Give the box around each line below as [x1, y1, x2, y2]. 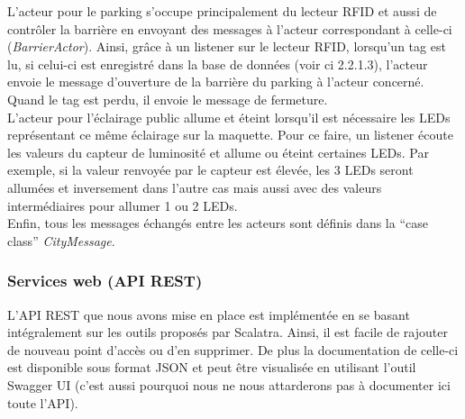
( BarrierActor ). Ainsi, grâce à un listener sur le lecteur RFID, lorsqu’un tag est [7, 37, 446, 56]
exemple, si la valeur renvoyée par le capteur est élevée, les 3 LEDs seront [7, 160, 414, 179]
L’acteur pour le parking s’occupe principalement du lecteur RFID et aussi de [7, 2, 437, 20]
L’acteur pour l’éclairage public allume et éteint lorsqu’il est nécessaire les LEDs [7, 107, 451, 126]
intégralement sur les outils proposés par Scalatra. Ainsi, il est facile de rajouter [7, 323, 448, 342]
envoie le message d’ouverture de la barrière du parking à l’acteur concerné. [7, 72, 424, 91]
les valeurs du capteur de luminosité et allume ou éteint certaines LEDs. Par [7, 142, 429, 161]
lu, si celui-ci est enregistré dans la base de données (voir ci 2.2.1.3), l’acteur [7, 54, 428, 73]
